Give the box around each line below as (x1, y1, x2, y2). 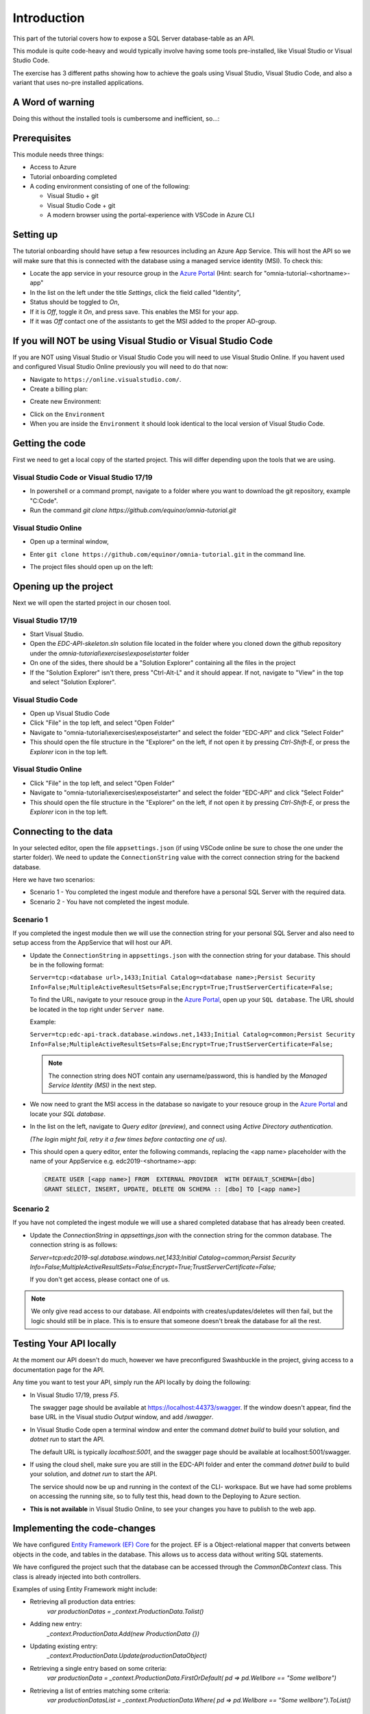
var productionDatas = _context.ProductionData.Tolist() (47, 1607, 204, 1615)
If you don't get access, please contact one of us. (29, 1275, 171, 1283)
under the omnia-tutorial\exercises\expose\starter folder (29, 649, 190, 657)
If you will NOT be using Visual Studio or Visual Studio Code (12, 335, 273, 346)
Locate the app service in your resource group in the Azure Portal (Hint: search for (29, 269, 263, 277)
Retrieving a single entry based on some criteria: (29, 1664, 167, 1672)
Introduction (12, 10, 85, 25)
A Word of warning (12, 96, 95, 108)
